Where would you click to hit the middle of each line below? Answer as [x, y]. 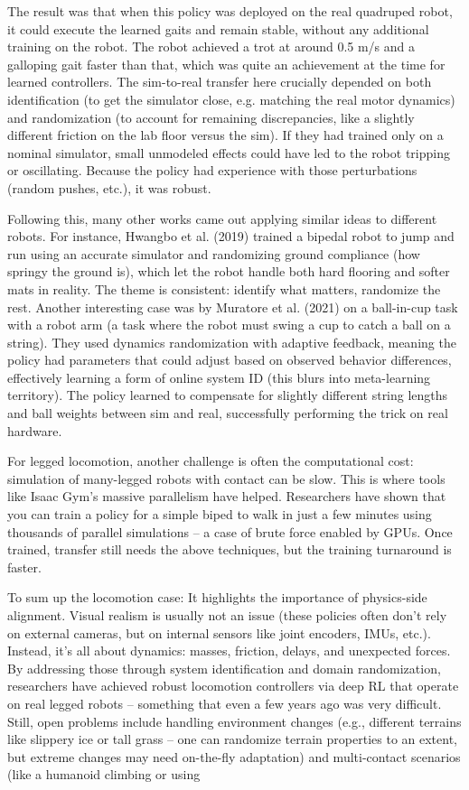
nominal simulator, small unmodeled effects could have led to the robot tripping [229, 152]
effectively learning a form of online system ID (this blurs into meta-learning [219, 377]
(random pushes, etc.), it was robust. [109, 187]
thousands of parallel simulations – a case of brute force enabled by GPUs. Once [230, 531]
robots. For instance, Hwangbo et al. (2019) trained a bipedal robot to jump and [231, 236]
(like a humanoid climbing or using [104, 774]
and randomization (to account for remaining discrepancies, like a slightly [211, 117]
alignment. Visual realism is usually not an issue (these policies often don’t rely [227, 615]
